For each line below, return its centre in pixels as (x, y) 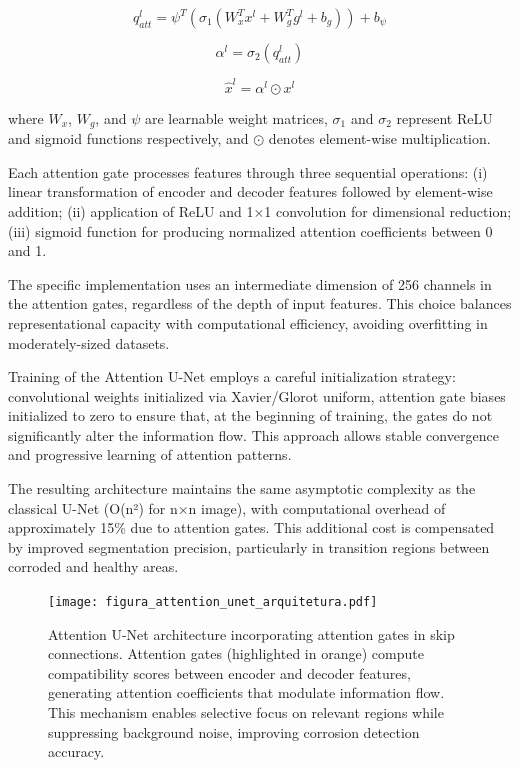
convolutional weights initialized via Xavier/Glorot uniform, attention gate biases (257, 395)
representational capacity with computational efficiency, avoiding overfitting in (248, 322)
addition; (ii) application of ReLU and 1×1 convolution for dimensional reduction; (260, 210)
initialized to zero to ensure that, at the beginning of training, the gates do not (250, 415)
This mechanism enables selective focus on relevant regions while (246, 712)
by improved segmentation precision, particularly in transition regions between (249, 546)
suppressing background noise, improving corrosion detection (234, 731)
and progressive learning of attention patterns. (150, 454)
